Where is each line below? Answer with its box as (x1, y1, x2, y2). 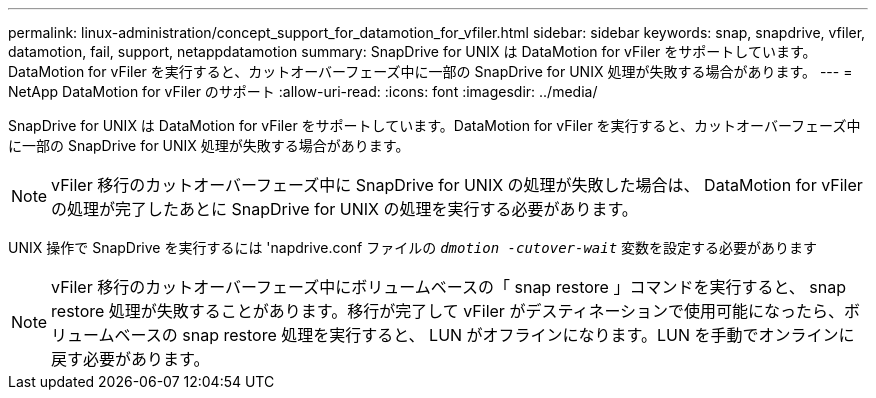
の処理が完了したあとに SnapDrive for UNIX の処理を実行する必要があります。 (51, 199, 638, 219)
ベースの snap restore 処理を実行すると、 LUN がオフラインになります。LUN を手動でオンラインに (114, 325, 855, 345)
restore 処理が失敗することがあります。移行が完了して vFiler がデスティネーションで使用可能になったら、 (51, 301, 845, 321)
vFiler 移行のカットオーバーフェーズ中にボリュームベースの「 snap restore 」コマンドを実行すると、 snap (51, 277, 846, 297)
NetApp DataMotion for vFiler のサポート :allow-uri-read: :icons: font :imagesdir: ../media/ (8, 83, 598, 100)
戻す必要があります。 (51, 349, 210, 369)
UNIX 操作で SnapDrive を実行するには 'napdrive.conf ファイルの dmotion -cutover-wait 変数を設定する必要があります (8, 239, 818, 256)
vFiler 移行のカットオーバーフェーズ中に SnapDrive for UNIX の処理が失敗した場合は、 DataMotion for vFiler (51, 175, 863, 195)
